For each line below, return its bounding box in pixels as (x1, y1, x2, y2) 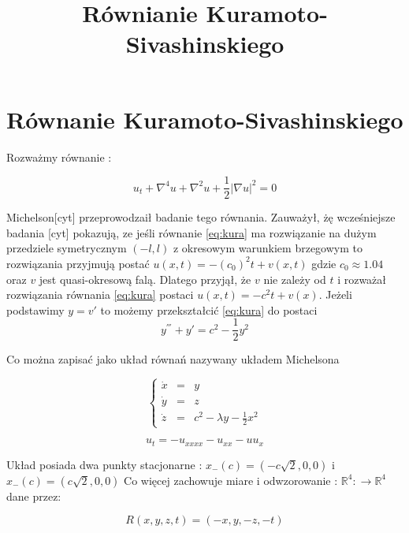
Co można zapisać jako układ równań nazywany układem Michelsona (6, 351, 340, 367)
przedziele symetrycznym (6, 240, 127, 256)
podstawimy (6, 301, 65, 318)
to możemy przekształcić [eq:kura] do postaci (100, 301, 318, 318)
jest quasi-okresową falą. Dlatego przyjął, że (39, 270, 251, 287)
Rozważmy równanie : (6, 148, 112, 165)
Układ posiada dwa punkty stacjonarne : (6, 456, 203, 472)
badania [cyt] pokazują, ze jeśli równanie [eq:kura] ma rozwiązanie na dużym (6, 224, 377, 240)
